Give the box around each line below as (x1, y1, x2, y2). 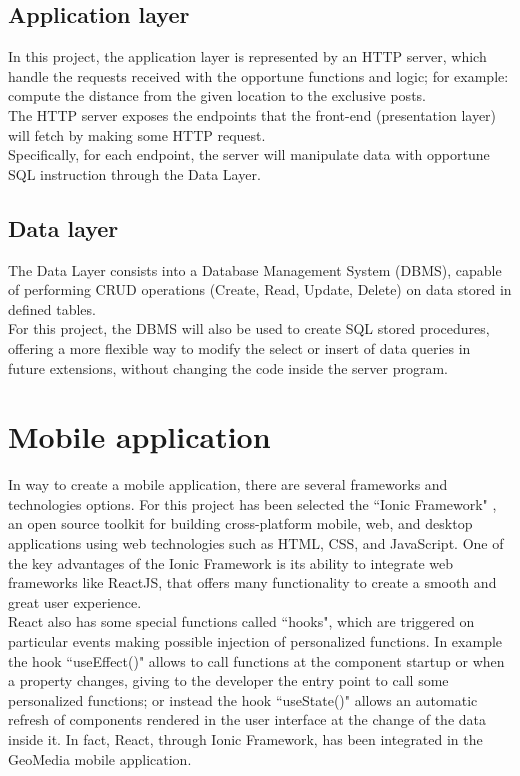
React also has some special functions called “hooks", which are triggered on (8, 611, 475, 632)
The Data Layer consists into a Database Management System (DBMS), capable (8, 259, 502, 280)
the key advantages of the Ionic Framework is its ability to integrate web (8, 552, 454, 573)
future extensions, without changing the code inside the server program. (8, 357, 448, 378)
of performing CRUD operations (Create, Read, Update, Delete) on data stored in (8, 279, 512, 300)
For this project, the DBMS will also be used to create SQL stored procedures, (8, 318, 490, 339)
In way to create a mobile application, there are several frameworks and (8, 474, 448, 495)
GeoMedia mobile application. (8, 748, 192, 769)
